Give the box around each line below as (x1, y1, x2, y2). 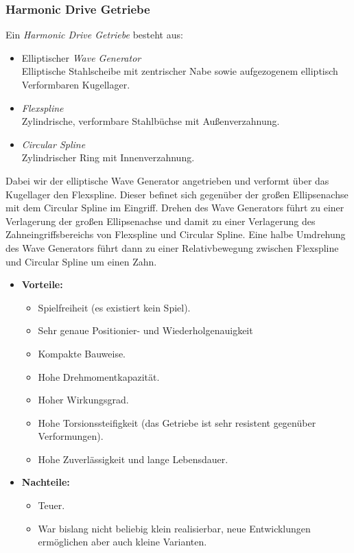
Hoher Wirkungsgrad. (38, 392, 129, 407)
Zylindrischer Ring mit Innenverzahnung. (21, 150, 195, 165)
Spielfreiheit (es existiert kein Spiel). (38, 300, 191, 314)
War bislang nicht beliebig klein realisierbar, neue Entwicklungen (38, 521, 311, 535)
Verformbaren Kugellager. (21, 78, 130, 91)
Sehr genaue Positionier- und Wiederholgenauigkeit (38, 323, 253, 338)
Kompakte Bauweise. (38, 346, 126, 360)
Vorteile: (21, 277, 63, 292)
